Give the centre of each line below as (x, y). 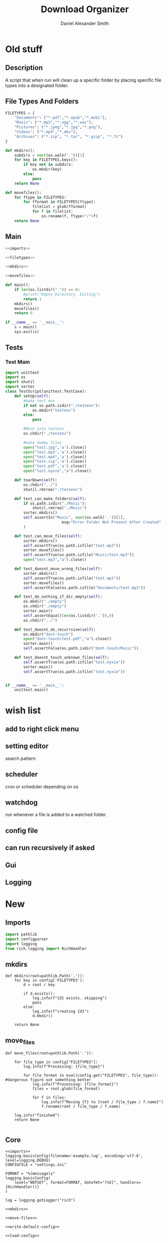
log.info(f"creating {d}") (61, 1012)
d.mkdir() (42, 1016)
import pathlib (21, 934)
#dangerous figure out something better (48, 1080)
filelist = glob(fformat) (59, 207)
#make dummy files (43, 443)
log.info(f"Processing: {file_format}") (75, 1084)
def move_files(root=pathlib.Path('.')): (49, 1053)
